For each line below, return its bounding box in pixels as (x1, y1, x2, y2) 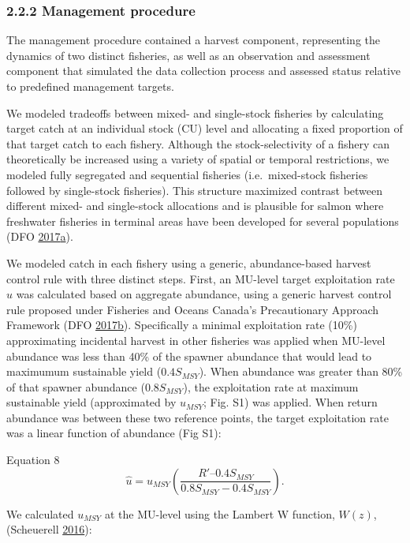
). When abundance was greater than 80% (199, 363, 403, 380)
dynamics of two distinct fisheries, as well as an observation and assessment (6, 47, 371, 63)
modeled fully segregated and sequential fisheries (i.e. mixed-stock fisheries (6, 166, 368, 182)
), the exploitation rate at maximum (183, 378, 359, 395)
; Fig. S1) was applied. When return (203, 394, 378, 410)
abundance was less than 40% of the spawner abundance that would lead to (6, 347, 372, 364)
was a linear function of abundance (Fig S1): (6, 425, 222, 441)
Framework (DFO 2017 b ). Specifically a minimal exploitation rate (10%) (6, 316, 357, 333)
